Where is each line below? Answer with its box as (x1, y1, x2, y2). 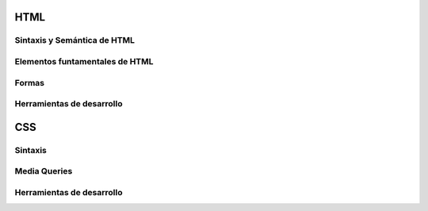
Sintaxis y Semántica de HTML (14, 35, 135, 46)
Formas (14, 77, 45, 88)
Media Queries (14, 166, 73, 177)
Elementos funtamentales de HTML (14, 56, 154, 67)
